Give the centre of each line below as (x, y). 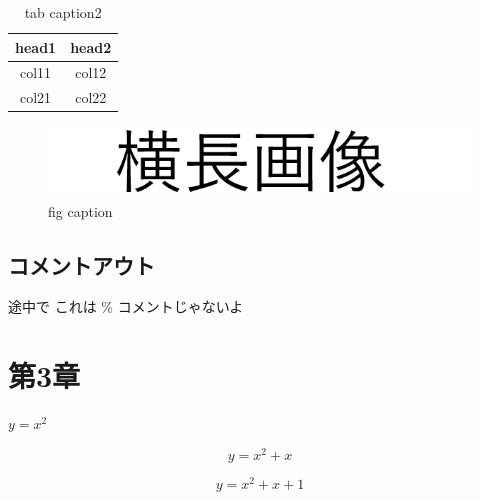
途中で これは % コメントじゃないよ (126, 306)
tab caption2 (63, 12)
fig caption (80, 210)
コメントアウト (81, 264)
